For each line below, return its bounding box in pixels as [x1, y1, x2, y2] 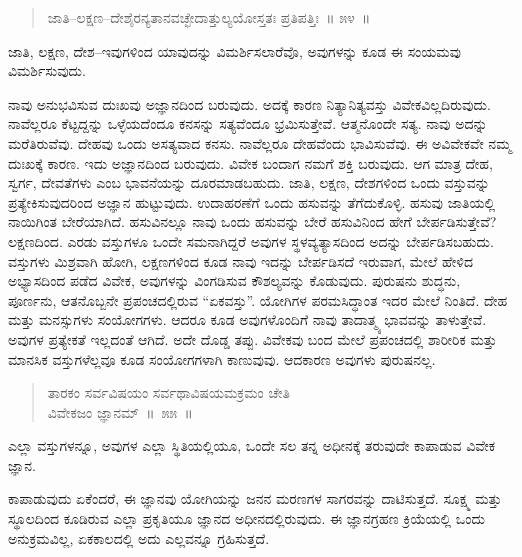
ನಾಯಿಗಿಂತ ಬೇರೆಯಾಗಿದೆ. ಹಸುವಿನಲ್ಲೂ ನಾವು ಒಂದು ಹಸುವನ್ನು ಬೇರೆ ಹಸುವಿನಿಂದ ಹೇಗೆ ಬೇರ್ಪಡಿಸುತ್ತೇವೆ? [8, 211, 497, 232]
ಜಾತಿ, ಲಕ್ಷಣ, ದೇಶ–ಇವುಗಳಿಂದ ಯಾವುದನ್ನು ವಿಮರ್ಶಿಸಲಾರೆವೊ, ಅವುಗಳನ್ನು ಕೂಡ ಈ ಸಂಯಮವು [8, 40, 462, 61]
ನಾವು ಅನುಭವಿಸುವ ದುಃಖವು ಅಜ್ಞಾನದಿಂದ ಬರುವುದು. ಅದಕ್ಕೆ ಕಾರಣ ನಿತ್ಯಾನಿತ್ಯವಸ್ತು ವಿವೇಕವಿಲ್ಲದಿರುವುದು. [8, 93, 491, 114]
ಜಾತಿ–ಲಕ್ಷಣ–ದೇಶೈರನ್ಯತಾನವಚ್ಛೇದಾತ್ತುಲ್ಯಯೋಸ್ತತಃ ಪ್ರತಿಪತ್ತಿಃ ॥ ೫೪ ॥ [47, 7, 371, 27]
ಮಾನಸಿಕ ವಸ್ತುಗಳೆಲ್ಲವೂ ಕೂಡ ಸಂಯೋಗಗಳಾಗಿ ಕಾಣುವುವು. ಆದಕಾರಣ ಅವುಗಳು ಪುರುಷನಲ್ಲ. [8, 348, 436, 369]
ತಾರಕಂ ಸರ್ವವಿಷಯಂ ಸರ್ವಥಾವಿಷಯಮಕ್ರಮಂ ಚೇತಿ [47, 382, 290, 403]
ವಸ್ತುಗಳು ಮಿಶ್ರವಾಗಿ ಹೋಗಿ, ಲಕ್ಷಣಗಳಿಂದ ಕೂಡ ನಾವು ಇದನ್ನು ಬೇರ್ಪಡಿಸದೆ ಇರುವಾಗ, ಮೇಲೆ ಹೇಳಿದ [8, 250, 474, 271]
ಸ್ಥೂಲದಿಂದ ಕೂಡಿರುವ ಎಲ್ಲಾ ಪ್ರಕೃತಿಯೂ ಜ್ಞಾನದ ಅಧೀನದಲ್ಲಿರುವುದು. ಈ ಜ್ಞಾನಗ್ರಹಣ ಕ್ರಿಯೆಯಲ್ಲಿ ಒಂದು [8, 508, 485, 529]
